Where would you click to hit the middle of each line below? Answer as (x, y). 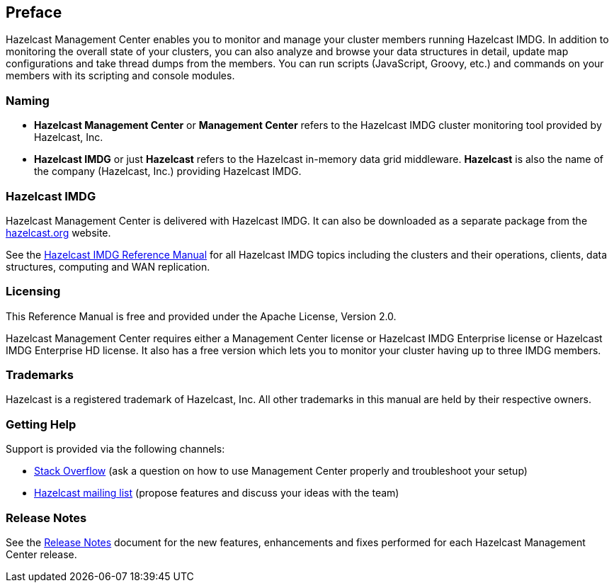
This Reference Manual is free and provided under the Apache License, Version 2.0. (201, 316)
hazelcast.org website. (58, 232)
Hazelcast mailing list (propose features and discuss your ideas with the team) (217, 493)
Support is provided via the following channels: (115, 449)
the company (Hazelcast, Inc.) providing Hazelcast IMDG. (168, 171)
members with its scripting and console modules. (120, 76)
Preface (34, 12)
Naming (28, 100)
